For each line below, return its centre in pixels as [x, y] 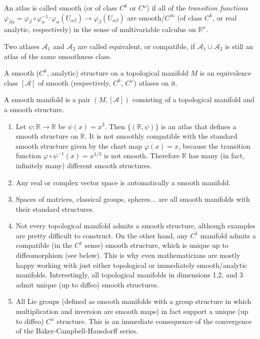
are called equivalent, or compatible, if [136, 46]
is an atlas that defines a [199, 126]
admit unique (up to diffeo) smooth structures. [87, 284]
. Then [115, 126]
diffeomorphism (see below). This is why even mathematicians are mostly [128, 255]
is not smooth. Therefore [142, 155]
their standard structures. [55, 209]
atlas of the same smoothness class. [58, 56]
